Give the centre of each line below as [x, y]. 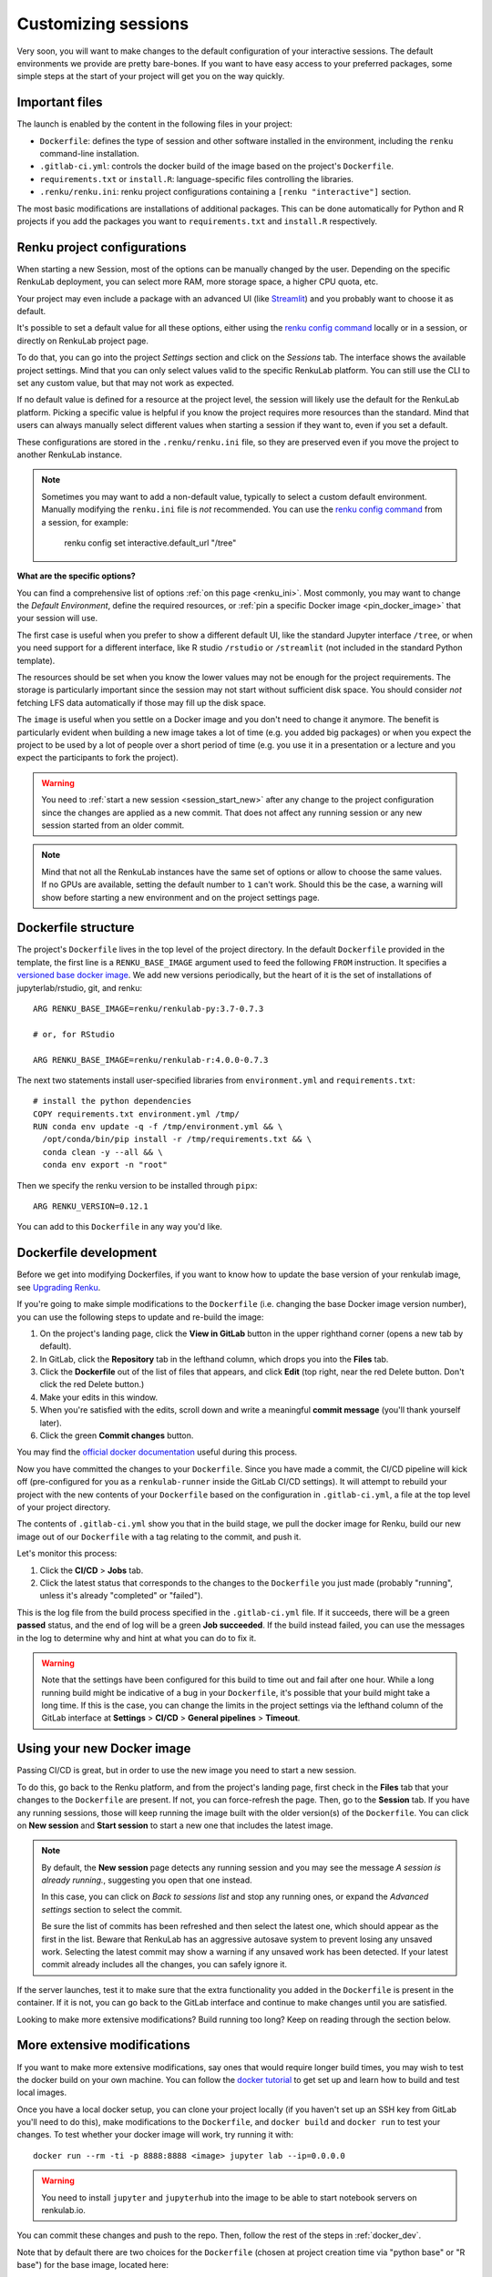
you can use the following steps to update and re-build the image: [140, 1317]
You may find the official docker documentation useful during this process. [157, 1452]
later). [51, 1423]
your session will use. [57, 618]
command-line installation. [90, 154]
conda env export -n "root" [105, 1165]
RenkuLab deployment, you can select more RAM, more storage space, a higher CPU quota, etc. [198, 281]
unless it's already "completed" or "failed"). [122, 1596]
